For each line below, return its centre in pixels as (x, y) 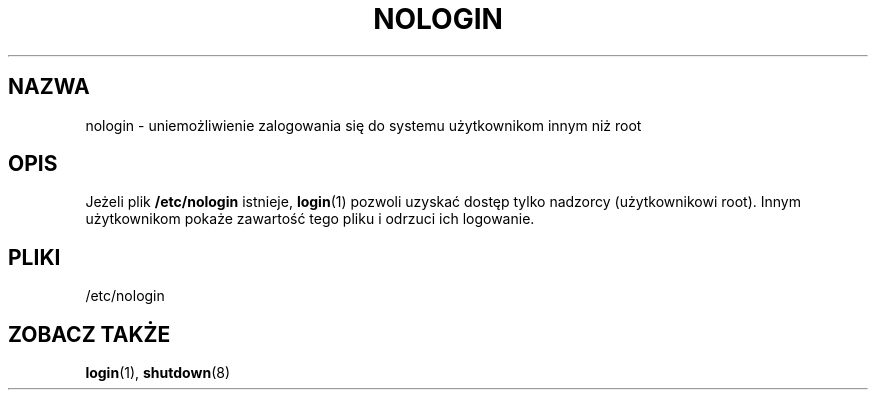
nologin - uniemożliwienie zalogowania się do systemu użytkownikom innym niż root (363, 125)
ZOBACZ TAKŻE (89, 334)
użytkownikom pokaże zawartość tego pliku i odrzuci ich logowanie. (310, 219)
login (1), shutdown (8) (158, 373)
